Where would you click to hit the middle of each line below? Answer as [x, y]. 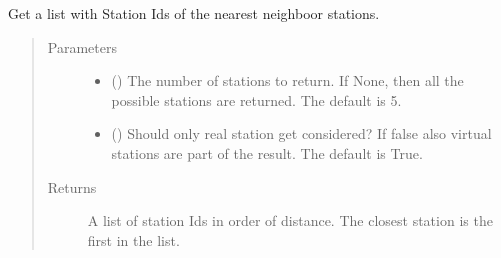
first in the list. [133, 239]
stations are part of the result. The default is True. [267, 152]
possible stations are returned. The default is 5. [256, 99]
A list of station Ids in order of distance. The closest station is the [290, 220]
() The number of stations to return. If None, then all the [287, 80]
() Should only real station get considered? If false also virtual [301, 133]
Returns [72, 186]
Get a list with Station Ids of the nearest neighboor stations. [194, 13]
